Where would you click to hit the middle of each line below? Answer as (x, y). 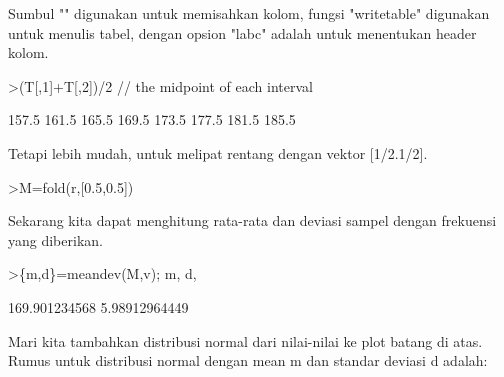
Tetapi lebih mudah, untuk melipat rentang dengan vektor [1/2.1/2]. (218, 152)
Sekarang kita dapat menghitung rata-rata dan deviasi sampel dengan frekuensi (252, 220)
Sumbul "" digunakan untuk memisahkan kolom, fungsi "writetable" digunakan (249, 13)
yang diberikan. (55, 239)
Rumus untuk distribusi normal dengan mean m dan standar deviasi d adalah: (248, 360)
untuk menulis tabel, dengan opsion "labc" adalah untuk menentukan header (242, 32)
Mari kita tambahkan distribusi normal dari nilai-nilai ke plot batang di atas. (245, 340)
